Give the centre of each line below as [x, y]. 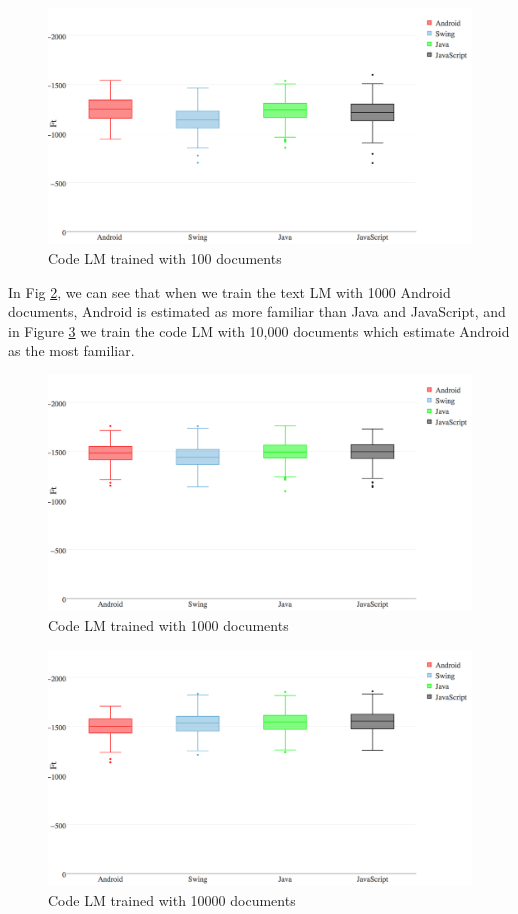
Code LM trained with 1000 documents [168, 625]
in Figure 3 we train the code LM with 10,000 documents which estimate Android [259, 330]
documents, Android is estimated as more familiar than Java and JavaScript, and [257, 311]
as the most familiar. [71, 350]
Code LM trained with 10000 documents [172, 899]
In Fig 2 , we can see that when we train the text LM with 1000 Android [229, 291]
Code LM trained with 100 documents [165, 258]
